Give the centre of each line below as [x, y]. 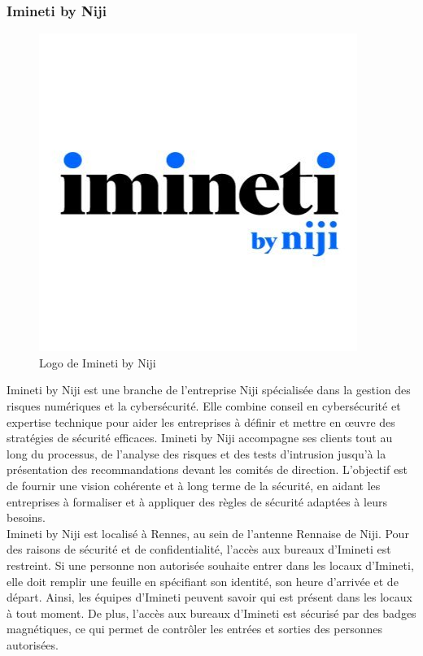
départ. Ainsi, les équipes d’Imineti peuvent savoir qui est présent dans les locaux [209, 597]
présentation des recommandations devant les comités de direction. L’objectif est [207, 469]
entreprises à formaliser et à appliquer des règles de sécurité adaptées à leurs [197, 501]
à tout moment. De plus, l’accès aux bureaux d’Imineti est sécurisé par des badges [211, 613]
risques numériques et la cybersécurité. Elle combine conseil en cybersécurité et [204, 406]
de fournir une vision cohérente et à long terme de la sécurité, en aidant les [194, 485]
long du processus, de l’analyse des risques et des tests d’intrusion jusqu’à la [196, 453]
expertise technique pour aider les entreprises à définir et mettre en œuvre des [201, 421]
